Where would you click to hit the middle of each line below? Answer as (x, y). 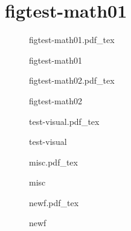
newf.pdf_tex (54, 202)
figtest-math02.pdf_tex (72, 80)
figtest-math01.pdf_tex (72, 40)
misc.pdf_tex (53, 162)
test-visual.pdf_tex (64, 121)
